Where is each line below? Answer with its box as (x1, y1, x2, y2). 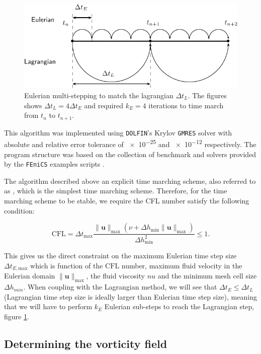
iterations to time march (148, 100, 224, 110)
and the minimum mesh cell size (157, 270, 257, 281)
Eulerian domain (4, 270, 55, 281)
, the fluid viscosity (86, 270, 145, 281)
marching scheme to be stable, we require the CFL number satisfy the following (4, 195, 249, 205)
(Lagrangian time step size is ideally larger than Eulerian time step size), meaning (4, 291, 257, 302)
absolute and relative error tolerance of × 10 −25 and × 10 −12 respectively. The (4, 137, 256, 149)
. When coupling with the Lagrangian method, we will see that (23, 281, 217, 292)
